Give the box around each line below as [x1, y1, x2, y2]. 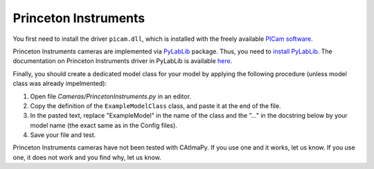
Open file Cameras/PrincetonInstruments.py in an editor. [30, 92, 192, 100]
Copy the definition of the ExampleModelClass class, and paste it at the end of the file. [30, 101, 281, 110]
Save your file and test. [30, 131, 96, 139]
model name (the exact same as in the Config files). [30, 121, 178, 130]
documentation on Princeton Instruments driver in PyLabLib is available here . [12, 57, 233, 65]
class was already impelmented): [12, 80, 107, 88]
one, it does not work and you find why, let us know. [12, 153, 162, 161]
